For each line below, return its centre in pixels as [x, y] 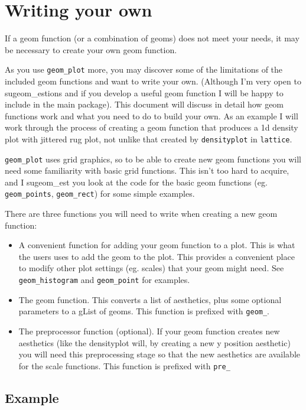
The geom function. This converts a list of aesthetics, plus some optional [150, 299]
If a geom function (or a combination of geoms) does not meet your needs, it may [152, 38]
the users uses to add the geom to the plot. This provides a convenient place [157, 256]
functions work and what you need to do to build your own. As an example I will [152, 115]
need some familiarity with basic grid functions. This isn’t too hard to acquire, [147, 170]
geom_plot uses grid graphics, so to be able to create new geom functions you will [153, 159]
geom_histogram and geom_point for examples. [104, 280]
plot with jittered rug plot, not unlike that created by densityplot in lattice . [149, 139]
